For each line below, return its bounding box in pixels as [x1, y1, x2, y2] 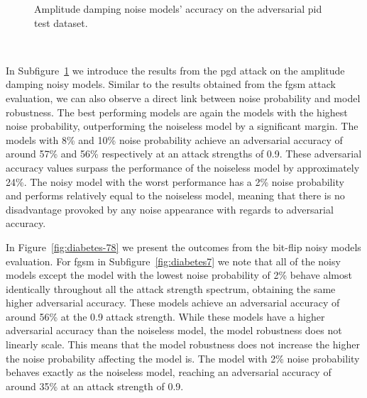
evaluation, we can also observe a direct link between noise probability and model [6, 90, 361, 105]
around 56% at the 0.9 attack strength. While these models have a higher [6, 309, 325, 324]
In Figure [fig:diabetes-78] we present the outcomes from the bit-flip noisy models [6, 239, 361, 254]
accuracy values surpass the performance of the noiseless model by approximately [6, 160, 360, 175]
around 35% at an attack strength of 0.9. [6, 378, 184, 393]
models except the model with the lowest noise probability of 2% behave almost [6, 267, 352, 282]
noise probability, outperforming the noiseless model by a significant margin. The [6, 118, 358, 133]
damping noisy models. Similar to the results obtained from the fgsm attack [6, 77, 336, 92]
